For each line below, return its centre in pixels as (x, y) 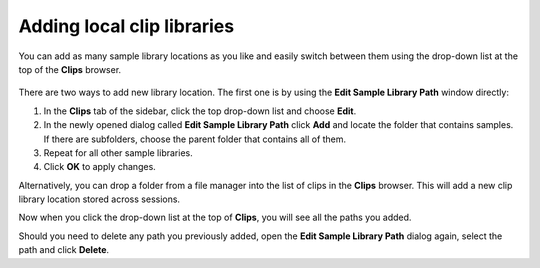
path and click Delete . (64, 250)
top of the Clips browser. (70, 69)
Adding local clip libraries (126, 26)
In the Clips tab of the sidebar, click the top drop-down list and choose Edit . (200, 111)
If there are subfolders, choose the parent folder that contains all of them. (195, 139)
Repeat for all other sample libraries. (118, 152)
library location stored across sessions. (99, 199)
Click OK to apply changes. (100, 167)
